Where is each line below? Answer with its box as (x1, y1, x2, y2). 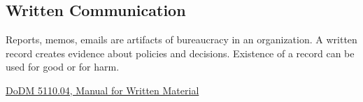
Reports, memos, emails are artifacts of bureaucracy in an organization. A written (6, 32, 357, 47)
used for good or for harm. (6, 59, 120, 74)
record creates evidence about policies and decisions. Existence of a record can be (6, 45, 355, 60)
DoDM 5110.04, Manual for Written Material (6, 82, 199, 97)
